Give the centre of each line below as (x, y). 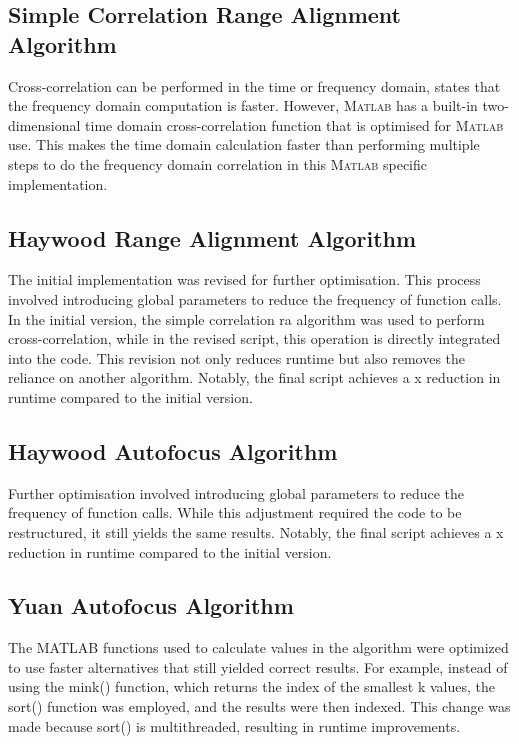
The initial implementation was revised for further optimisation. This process (244, 279)
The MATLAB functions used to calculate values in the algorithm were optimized (258, 647)
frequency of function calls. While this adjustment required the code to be (235, 512)
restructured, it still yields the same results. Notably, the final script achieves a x (256, 531)
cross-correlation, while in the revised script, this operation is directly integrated (254, 338)
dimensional (44, 124)
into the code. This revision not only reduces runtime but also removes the (237, 357)
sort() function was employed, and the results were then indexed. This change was (259, 706)
